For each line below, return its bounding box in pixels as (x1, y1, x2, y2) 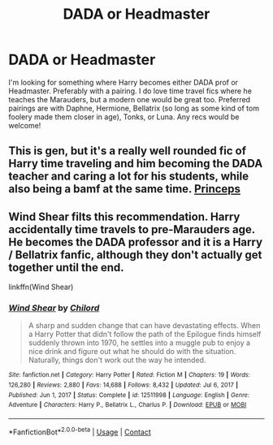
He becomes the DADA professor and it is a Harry (8, 235, 262, 248)
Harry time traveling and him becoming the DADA (8, 157, 263, 171)
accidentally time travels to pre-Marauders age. (8, 222, 256, 236)
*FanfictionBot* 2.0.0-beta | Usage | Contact (8, 426, 152, 437)
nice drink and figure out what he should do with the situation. (28, 347, 236, 356)
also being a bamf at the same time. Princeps (8, 182, 241, 196)
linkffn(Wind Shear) (8, 282, 74, 292)
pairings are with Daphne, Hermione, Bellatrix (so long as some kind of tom (8, 103, 260, 113)
